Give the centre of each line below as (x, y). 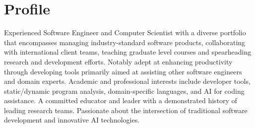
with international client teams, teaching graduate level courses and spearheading (128, 52)
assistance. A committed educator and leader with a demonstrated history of (121, 100)
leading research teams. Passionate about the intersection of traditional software (126, 110)
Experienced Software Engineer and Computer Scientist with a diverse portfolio (125, 32)
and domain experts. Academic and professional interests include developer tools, (127, 81)
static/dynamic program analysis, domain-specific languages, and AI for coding (124, 91)
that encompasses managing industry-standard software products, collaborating (125, 42)
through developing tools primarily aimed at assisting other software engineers (123, 71)
